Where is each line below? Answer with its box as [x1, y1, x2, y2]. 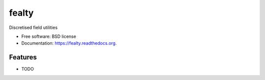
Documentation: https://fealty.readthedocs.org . [21, 40, 117, 46]
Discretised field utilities [9, 25, 58, 30]
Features [9, 53, 37, 61]
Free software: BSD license [21, 33, 76, 39]
